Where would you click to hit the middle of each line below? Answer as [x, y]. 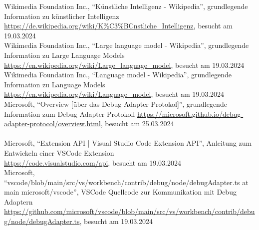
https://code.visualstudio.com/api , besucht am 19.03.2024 [93, 162]
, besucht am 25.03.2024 [137, 123]
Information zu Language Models [55, 84]
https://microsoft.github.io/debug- [190, 114]
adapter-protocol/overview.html [52, 123]
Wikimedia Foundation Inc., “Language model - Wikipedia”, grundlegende [118, 75]
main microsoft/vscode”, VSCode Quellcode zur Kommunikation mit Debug [120, 192]
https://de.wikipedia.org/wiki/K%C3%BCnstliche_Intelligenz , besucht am [118, 26]
